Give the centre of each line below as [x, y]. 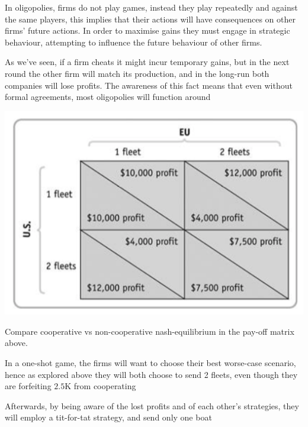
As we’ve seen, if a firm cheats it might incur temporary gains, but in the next [147, 62]
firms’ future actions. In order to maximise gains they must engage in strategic [147, 30]
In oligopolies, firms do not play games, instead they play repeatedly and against [151, 7]
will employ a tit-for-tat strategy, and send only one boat [108, 417]
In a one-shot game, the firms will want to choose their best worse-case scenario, [150, 363]
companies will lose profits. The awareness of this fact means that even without [149, 85]
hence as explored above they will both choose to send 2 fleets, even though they [151, 374]
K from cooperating [100, 386]
